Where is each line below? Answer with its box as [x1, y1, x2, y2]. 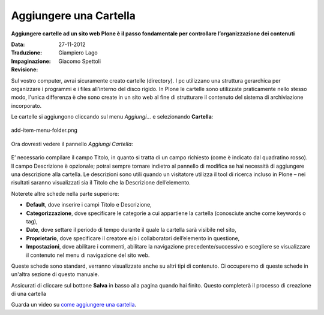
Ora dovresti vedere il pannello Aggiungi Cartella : [11, 140, 133, 147]
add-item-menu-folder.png [11, 126, 78, 134]
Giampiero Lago [58, 49, 98, 56]
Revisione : [11, 66, 38, 73]
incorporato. [11, 102, 42, 109]
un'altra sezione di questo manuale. [11, 271, 100, 278]
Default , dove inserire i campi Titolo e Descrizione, [26, 201, 152, 208]
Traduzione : [11, 49, 42, 56]
